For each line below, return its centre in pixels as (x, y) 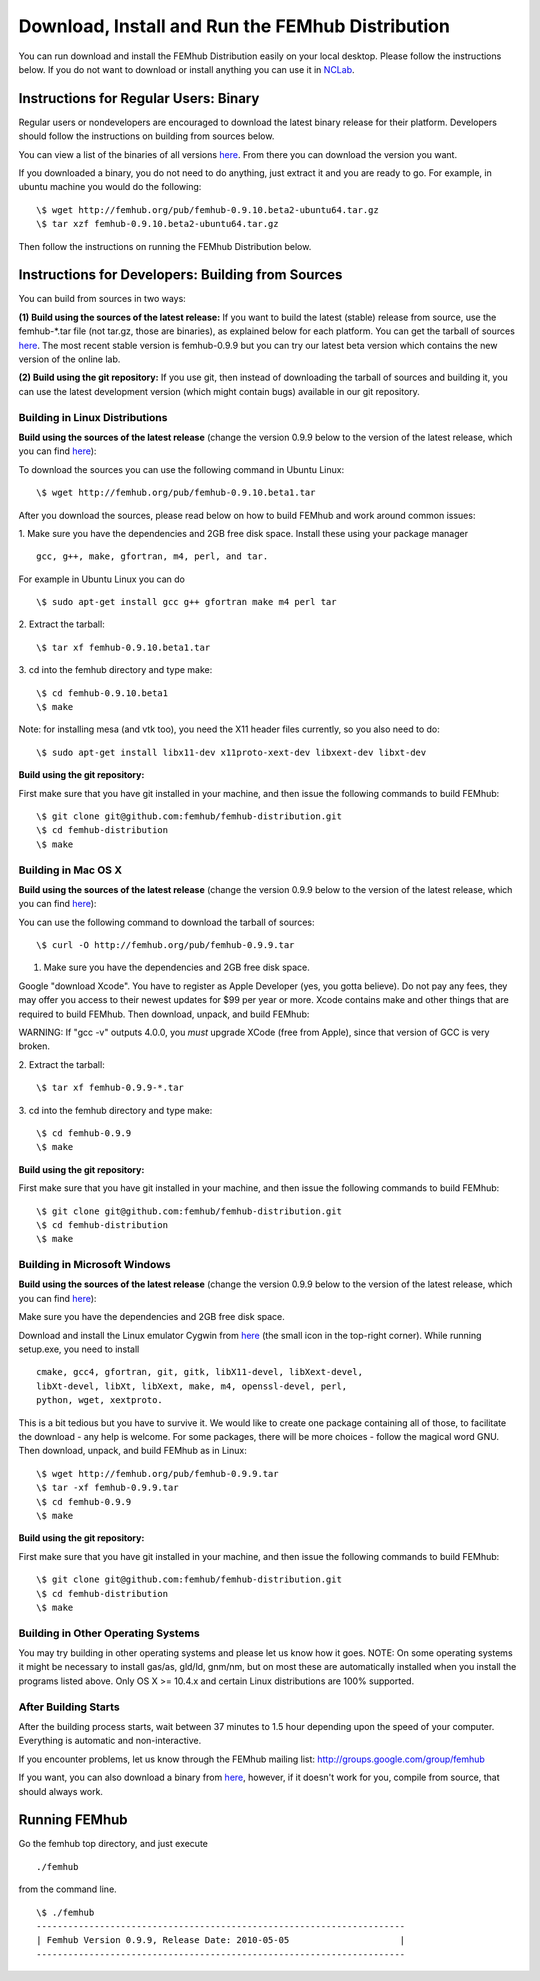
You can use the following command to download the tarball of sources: (166, 922)
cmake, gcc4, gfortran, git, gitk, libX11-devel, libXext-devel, (200, 1372)
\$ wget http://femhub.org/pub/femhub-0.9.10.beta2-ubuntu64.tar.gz (207, 209)
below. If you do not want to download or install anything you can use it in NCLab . (186, 69)
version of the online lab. (69, 359)
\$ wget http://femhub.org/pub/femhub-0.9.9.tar (157, 1473)
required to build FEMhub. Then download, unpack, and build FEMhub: (164, 1014)
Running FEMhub (73, 1820)
